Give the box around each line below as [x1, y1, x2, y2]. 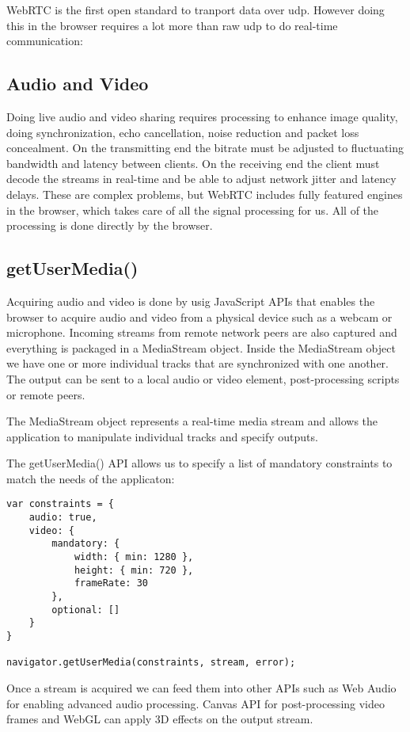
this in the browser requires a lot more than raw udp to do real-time [6, 17, 338, 33]
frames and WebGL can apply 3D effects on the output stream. [6, 711, 313, 727]
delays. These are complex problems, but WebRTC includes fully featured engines [6, 185, 403, 202]
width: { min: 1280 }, [74, 551, 194, 563]
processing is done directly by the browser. [6, 217, 213, 234]
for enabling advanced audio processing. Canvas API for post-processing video [6, 695, 385, 711]
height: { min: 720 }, [74, 564, 194, 576]
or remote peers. [6, 386, 85, 402]
